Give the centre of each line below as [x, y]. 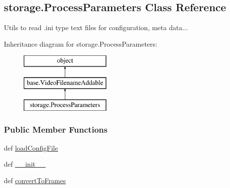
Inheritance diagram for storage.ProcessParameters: [81, 43]
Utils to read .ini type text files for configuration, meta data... [96, 27]
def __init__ [25, 164]
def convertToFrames [35, 180]
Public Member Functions [56, 129]
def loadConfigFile [31, 147]
